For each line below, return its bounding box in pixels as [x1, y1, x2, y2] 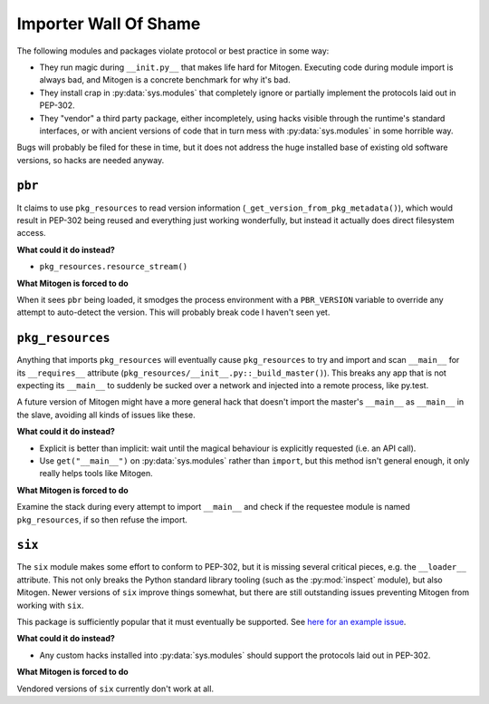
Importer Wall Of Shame [16, 14, 201, 34]
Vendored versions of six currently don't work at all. [16, 683, 215, 694]
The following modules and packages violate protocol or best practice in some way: [16, 45, 330, 56]
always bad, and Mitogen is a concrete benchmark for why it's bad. [39, 74, 291, 85]
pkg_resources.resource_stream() [39, 261, 188, 272]
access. [16, 228, 46, 239]
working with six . [16, 600, 84, 611]
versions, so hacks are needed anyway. [16, 154, 165, 165]
